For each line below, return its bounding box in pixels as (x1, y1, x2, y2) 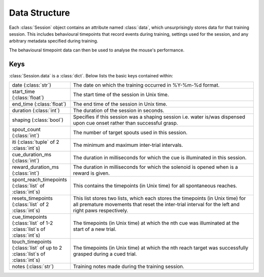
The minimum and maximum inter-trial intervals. (73, 142, 183, 149)
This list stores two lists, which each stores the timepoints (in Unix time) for (73, 195, 246, 202)
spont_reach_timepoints (12, 176, 67, 183)
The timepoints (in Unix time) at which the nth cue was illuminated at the (73, 220, 240, 227)
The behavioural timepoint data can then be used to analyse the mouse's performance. (9, 47, 185, 53)
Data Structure (9, 7, 70, 18)
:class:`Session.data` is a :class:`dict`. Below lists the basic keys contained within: (9, 72, 173, 78)
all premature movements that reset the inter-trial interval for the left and (73, 201, 240, 208)
